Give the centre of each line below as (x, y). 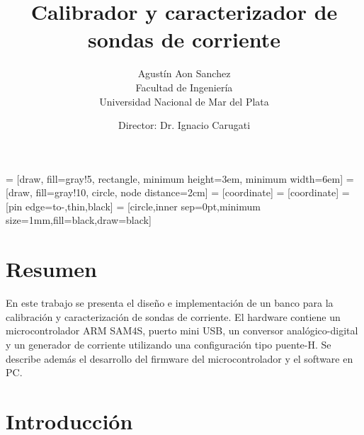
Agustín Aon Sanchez (184, 73)
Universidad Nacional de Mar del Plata (184, 101)
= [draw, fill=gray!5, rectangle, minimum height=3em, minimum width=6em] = (180, 178)
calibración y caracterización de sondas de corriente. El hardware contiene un (173, 316)
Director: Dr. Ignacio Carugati (184, 125)
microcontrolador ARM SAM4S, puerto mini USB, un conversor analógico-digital (182, 331)
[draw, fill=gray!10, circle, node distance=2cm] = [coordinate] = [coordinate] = (178, 192)
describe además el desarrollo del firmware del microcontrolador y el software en (180, 358)
